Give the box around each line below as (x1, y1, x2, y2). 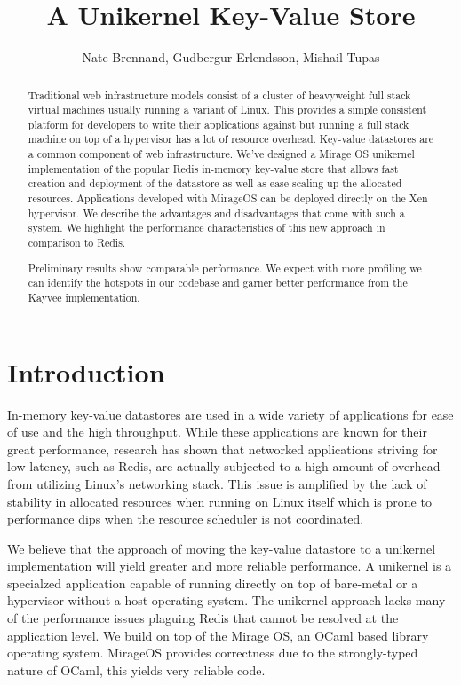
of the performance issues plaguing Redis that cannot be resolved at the (7, 609, 399, 627)
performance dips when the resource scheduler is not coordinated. (7, 509, 364, 528)
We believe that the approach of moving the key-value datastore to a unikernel (7, 539, 436, 557)
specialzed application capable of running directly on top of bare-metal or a (7, 573, 418, 592)
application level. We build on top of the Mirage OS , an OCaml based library (7, 626, 429, 644)
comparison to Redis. (28, 235, 126, 250)
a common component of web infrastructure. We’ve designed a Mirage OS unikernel (28, 146, 415, 161)
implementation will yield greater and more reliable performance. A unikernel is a (7, 556, 452, 575)
